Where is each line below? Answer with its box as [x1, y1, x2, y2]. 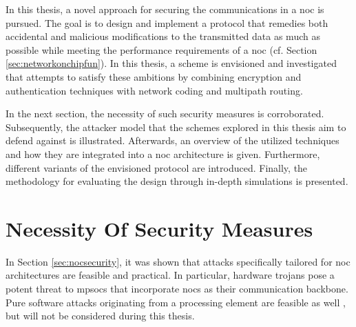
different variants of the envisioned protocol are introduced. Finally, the [6, 160, 308, 175]
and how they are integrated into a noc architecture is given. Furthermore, [6, 146, 320, 161]
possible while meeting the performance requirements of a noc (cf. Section [6, 42, 317, 57]
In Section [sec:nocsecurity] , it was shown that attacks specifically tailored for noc [6, 254, 350, 268]
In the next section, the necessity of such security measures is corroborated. [6, 106, 324, 121]
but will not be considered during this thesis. [6, 308, 195, 323]
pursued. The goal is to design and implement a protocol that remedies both [6, 15, 328, 30]
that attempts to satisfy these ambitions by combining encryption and [6, 69, 302, 83]
